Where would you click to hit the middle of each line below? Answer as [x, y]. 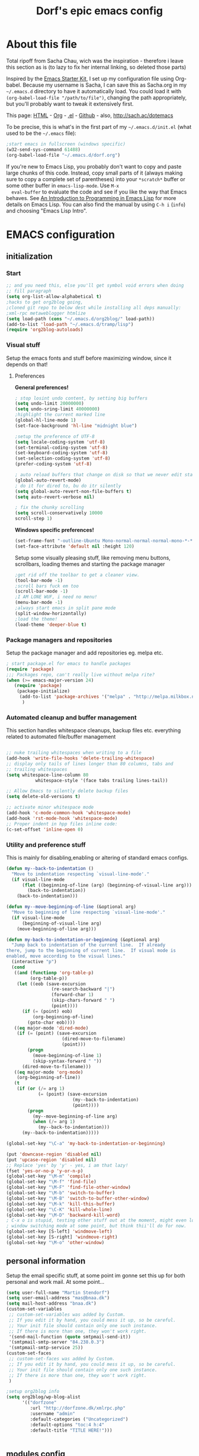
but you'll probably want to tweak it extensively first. [70, 104]
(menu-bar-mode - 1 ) [39, 603]
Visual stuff [23, 345]
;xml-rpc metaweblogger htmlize [46, 313]
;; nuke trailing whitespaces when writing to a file [74, 753]
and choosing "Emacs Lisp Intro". [47, 211]
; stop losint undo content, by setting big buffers [81, 398]
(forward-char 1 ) [73, 995]
